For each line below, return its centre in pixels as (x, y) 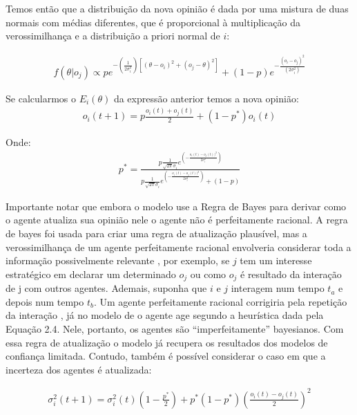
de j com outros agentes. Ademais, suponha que (106, 288)
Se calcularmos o (41, 98)
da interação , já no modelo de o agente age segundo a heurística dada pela (165, 315)
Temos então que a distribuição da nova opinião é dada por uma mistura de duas (177, 8)
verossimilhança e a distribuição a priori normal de (113, 36)
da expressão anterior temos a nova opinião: (206, 98)
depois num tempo (45, 301)
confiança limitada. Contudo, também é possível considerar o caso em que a (166, 356)
